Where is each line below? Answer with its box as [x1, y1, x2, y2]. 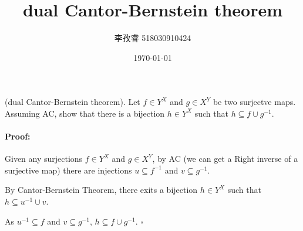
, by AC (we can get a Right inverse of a [152, 152, 298, 165]
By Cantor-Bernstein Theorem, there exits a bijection [5, 184, 198, 196]
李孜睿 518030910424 [114, 32, 191, 44]
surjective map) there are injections [5, 164, 132, 176]
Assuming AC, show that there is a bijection [5, 107, 165, 119]
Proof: [5, 130, 31, 142]
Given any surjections [5, 152, 83, 165]
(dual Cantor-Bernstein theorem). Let [5, 96, 140, 108]
